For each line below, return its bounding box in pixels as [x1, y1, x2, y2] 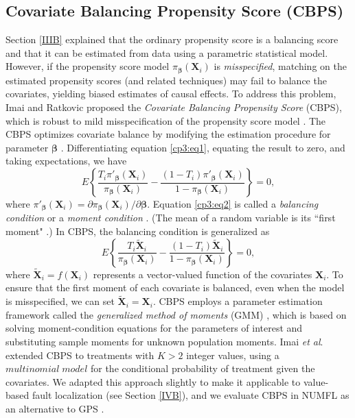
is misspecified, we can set [5, 294, 115, 308]
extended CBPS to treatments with [5, 347, 154, 362]
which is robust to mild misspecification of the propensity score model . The [5, 113, 326, 127]
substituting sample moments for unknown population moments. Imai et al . [5, 334, 323, 349]
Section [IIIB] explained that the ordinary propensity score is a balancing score [5, 32, 339, 47]
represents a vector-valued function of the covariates [93, 267, 312, 281]
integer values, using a [186, 347, 279, 362]
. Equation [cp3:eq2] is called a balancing [147, 197, 319, 210]
